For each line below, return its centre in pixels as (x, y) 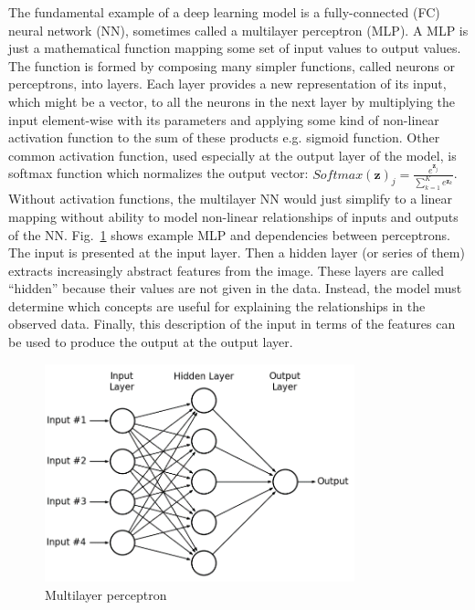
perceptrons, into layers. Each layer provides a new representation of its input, (227, 84)
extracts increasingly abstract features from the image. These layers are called (227, 270)
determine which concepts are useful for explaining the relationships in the (217, 305)
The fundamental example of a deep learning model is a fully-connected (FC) (224, 12)
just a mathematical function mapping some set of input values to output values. (235, 48)
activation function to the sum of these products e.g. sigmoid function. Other (224, 137)
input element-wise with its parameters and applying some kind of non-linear (224, 119)
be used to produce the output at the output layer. (151, 342)
